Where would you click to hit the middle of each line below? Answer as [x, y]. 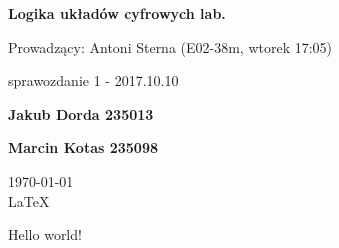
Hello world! [45, 234]
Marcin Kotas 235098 [83, 147]
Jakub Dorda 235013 [81, 113]
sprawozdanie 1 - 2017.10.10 [93, 80]
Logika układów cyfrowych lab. [117, 13]
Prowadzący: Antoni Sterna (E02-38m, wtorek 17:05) [170, 46]
